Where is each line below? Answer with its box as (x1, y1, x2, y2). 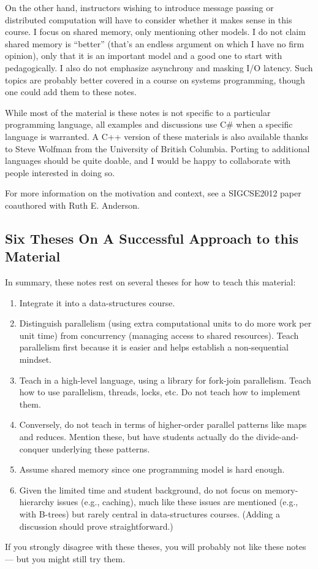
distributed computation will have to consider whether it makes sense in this (5, 13, 292, 26)
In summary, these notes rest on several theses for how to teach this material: (5, 276, 296, 288)
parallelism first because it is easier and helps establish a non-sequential (19, 341, 289, 354)
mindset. (19, 353, 51, 366)
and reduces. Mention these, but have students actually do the (19, 430, 254, 443)
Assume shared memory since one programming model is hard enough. (19, 463, 285, 476)
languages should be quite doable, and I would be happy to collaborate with (5, 154, 291, 167)
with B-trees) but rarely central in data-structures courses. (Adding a (19, 508, 280, 520)
